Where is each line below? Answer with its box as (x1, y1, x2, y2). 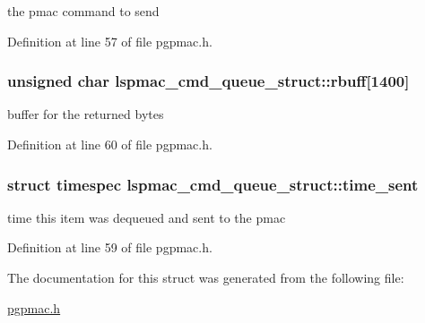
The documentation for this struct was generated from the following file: (7, 268, 404, 286)
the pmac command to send (7, 2, 160, 20)
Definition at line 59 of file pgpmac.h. (7, 238, 212, 257)
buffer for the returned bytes (7, 105, 164, 123)
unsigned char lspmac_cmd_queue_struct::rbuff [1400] (7, 70, 410, 92)
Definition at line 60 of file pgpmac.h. (7, 135, 212, 153)
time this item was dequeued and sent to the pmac (7, 208, 286, 226)
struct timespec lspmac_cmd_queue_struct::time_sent (7, 173, 419, 195)
